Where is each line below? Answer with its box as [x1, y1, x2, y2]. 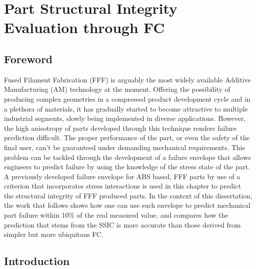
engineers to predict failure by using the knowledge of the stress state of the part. [4, 161, 250, 172]
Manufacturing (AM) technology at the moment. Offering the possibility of [4, 84, 230, 94]
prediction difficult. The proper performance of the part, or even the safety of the [4, 132, 250, 143]
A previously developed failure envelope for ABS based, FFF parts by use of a [4, 171, 240, 181]
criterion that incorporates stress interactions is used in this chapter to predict [4, 181, 241, 191]
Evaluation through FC [4, 17, 165, 38]
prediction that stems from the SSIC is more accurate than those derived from [4, 219, 241, 230]
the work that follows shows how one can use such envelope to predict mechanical [4, 200, 251, 210]
